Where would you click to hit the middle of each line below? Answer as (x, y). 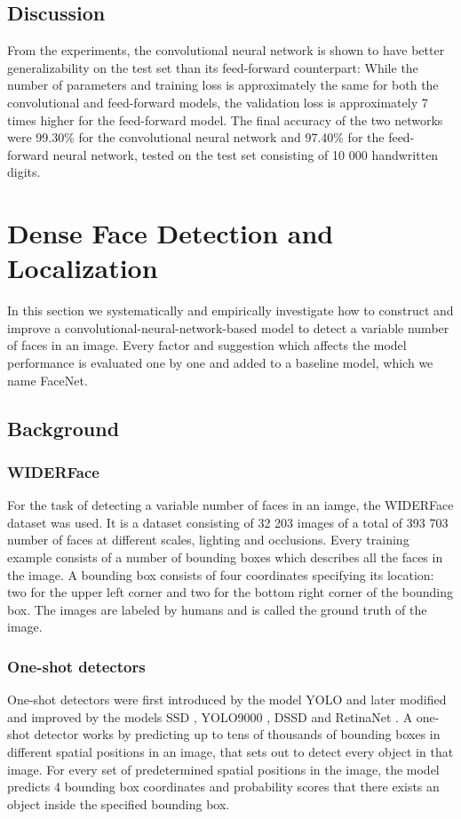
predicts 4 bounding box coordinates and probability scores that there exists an (223, 787)
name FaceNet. (48, 380)
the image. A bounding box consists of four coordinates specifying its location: (221, 574)
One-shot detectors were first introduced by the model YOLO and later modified (227, 700)
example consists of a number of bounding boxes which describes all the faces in (225, 557)
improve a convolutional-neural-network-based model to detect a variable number (228, 327)
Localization (83, 268)
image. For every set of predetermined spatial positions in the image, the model (223, 769)
